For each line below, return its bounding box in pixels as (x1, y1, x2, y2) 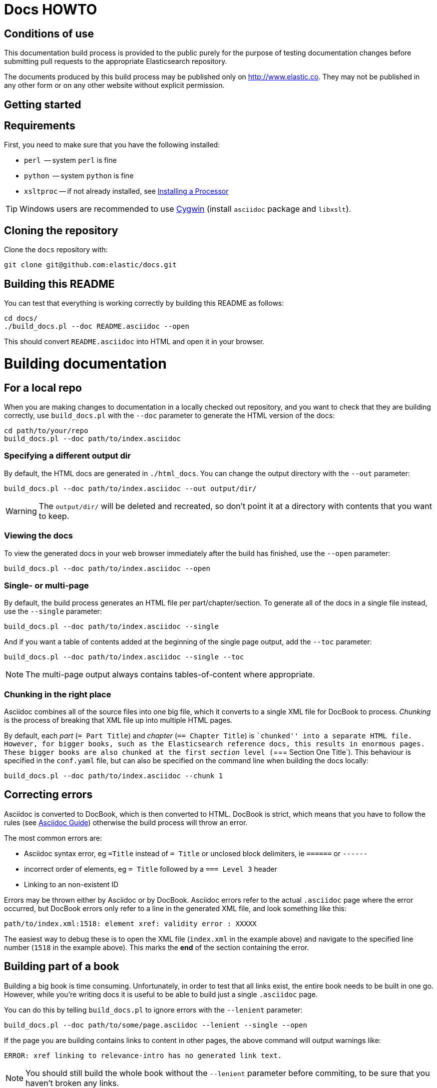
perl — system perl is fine (24, 156, 117, 165)
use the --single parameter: (4, 607, 102, 616)
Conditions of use (4, 27, 94, 40)
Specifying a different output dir (4, 451, 131, 461)
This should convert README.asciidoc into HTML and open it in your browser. (4, 337, 265, 346)
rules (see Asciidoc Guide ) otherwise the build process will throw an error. (4, 818, 248, 827)
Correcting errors (4, 788, 93, 801)
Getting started (4, 98, 81, 111)
